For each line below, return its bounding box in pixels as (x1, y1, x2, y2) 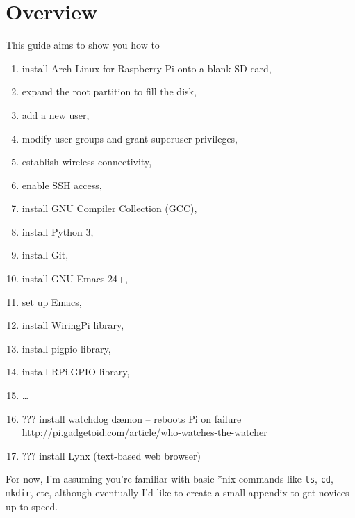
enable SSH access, (22, 177, 102, 192)
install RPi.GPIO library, (22, 364, 130, 379)
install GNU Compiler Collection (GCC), (22, 201, 197, 216)
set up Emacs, (22, 294, 82, 309)
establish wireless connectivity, (22, 154, 152, 169)
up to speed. (6, 499, 58, 513)
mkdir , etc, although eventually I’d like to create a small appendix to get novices (6, 485, 349, 500)
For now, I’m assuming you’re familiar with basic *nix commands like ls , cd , (6, 471, 333, 486)
